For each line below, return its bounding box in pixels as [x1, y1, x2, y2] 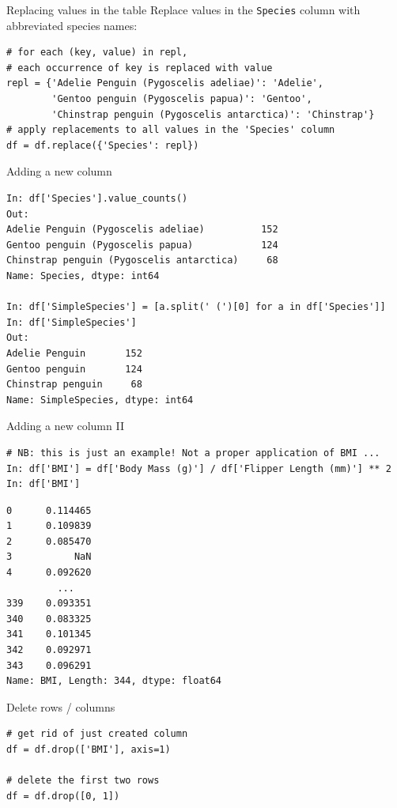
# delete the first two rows [6, 775, 160, 787]
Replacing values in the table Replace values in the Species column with [6, 2, 361, 17]
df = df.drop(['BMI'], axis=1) [6, 744, 171, 755]
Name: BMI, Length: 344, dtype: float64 [6, 675, 222, 687]
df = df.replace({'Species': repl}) [6, 139, 199, 151]
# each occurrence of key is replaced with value [6, 62, 273, 74]
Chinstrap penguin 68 [6, 379, 142, 391]
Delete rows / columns [6, 698, 115, 715]
